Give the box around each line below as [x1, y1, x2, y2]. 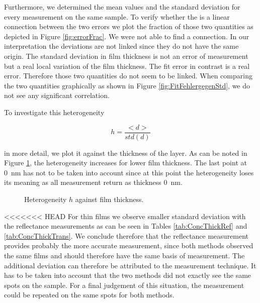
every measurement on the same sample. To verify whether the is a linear [4, 11, 230, 22]
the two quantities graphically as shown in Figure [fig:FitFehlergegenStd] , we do [4, 80, 250, 90]
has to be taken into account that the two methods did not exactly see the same [4, 270, 251, 280]
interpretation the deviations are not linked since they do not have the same [4, 41, 239, 51]
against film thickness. [75, 193, 144, 204]
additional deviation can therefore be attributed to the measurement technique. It [4, 260, 256, 270]
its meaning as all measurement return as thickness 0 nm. [4, 177, 183, 187]
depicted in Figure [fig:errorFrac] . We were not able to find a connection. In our [4, 31, 249, 41]
